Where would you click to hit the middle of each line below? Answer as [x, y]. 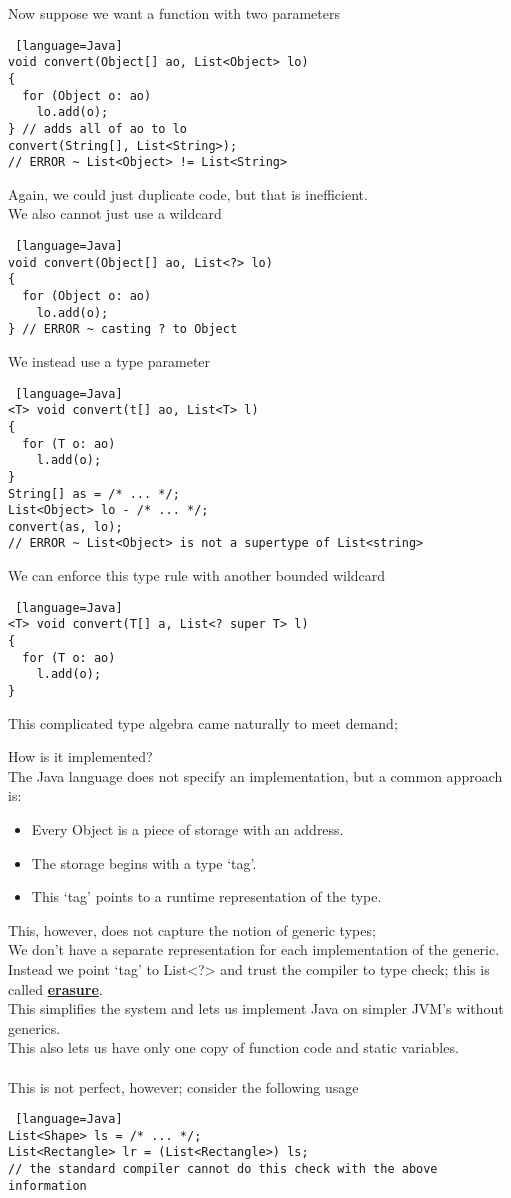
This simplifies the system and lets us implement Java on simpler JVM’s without [256, 1008]
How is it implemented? [80, 756]
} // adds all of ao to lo [97, 128]
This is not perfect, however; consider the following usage [183, 1086]
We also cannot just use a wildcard [115, 213]
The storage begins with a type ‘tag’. [144, 862]
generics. [34, 1027]
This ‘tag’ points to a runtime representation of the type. [206, 896]
